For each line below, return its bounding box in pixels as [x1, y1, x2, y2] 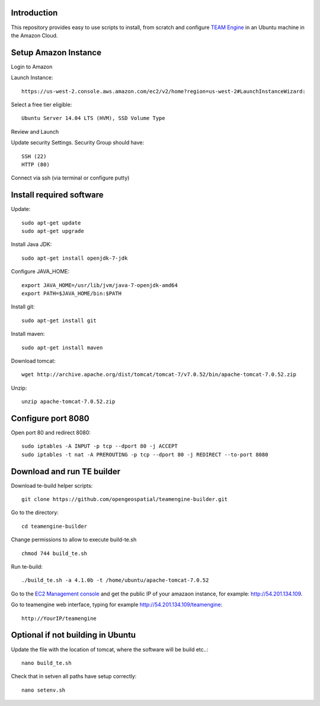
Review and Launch [11, 128, 59, 135]
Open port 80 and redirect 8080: [11, 429, 91, 436]
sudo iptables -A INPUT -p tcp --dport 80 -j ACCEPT [21, 443, 178, 450]
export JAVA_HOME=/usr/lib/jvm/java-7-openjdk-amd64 [21, 282, 178, 288]
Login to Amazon [11, 63, 53, 70]
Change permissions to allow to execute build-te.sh [11, 536, 137, 543]
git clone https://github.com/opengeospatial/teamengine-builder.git [21, 496, 228, 503]
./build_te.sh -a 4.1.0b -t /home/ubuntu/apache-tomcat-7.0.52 [21, 577, 209, 584]
